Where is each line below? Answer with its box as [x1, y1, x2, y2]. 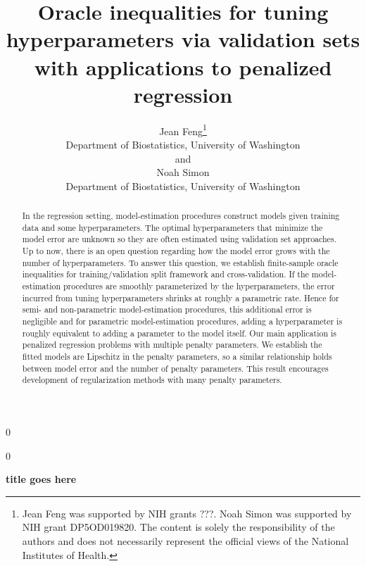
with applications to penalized [34, 52, 332, 81]
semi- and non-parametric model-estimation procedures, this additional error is [22, 303, 312, 315]
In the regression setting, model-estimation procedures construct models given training [22, 210, 340, 222]
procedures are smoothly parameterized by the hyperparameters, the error [63, 280, 335, 292]
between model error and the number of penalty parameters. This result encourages [22, 362, 329, 374]
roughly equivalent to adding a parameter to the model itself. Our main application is [22, 327, 336, 339]
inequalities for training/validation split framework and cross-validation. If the [22, 268, 309, 280]
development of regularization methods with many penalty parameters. [22, 374, 282, 386]
